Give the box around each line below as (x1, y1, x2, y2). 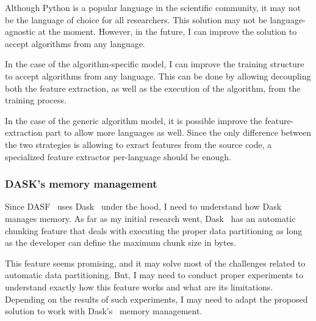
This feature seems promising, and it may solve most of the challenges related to (5, 256, 306, 269)
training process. (5, 94, 66, 106)
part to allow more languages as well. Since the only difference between (45, 126, 311, 139)
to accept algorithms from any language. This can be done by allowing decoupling (5, 69, 311, 82)
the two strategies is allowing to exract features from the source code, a (5, 138, 272, 150)
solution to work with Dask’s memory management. (5, 304, 203, 317)
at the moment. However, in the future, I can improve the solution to (38, 25, 297, 38)
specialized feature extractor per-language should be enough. (5, 150, 231, 163)
